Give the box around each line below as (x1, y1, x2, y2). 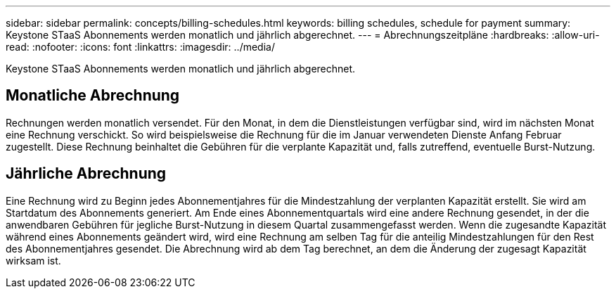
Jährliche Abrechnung (6, 165, 167, 183)
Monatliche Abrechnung (6, 87, 180, 105)
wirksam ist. (6, 254, 61, 267)
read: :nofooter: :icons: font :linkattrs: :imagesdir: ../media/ (6, 41, 275, 53)
